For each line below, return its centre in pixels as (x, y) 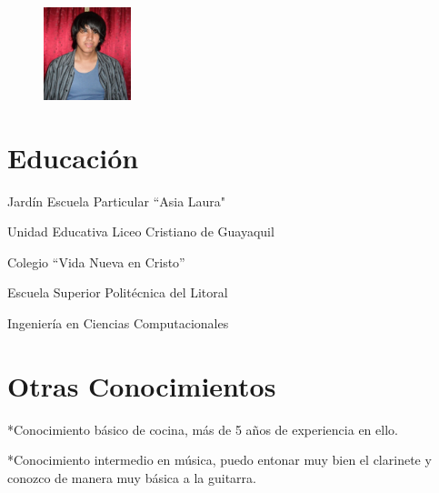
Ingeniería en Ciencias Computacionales (118, 322)
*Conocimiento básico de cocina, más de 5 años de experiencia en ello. (203, 429)
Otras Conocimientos (142, 385)
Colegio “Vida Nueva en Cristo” (96, 262)
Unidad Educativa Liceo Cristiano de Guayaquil (141, 231)
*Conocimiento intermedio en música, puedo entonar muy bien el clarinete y (219, 460)
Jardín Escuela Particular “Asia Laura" (117, 201)
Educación (73, 157)
